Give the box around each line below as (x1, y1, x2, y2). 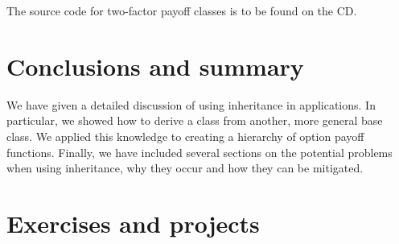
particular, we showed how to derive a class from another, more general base (6, 112, 383, 129)
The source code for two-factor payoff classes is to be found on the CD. (6, 2, 357, 19)
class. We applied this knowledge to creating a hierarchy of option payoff (6, 127, 364, 144)
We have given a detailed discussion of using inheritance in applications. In (6, 96, 376, 113)
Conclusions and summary (6, 49, 304, 82)
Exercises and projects (6, 206, 260, 239)
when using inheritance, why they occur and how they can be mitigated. (6, 159, 364, 176)
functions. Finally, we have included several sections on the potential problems (6, 143, 393, 160)
